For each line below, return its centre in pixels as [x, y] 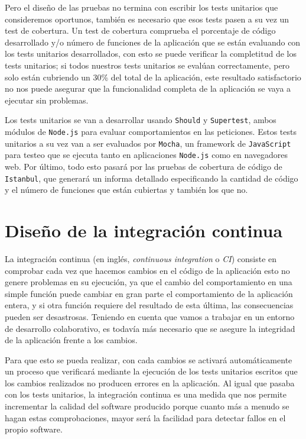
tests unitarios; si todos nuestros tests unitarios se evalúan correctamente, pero [147, 65]
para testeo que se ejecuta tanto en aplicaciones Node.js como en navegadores [146, 155]
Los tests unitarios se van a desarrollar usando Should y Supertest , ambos [141, 120]
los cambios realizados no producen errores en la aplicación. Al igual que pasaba [150, 382]
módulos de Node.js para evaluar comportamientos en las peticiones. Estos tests [151, 131]
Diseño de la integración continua [144, 230]
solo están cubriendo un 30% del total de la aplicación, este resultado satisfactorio [153, 77]
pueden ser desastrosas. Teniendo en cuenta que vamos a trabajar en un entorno [150, 316]
